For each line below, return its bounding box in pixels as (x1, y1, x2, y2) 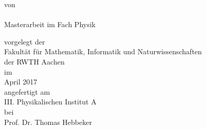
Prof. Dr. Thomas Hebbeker (4, 116, 92, 127)
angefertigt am (4, 86, 50, 97)
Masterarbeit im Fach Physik (4, 19, 96, 30)
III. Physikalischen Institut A (4, 96, 97, 107)
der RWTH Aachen (4, 56, 65, 67)
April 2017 (4, 76, 38, 87)
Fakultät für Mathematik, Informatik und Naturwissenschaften (4, 46, 202, 57)
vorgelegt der (4, 36, 45, 47)
